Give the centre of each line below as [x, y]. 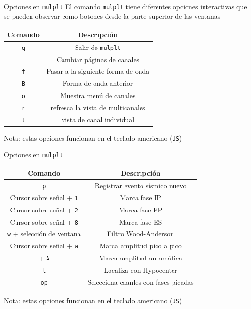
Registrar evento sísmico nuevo [141, 185]
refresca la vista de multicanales [98, 107]
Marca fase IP [141, 197]
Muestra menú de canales [98, 95]
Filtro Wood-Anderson [141, 234]
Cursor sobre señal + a [44, 246]
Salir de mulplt [98, 47]
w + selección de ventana [44, 234]
